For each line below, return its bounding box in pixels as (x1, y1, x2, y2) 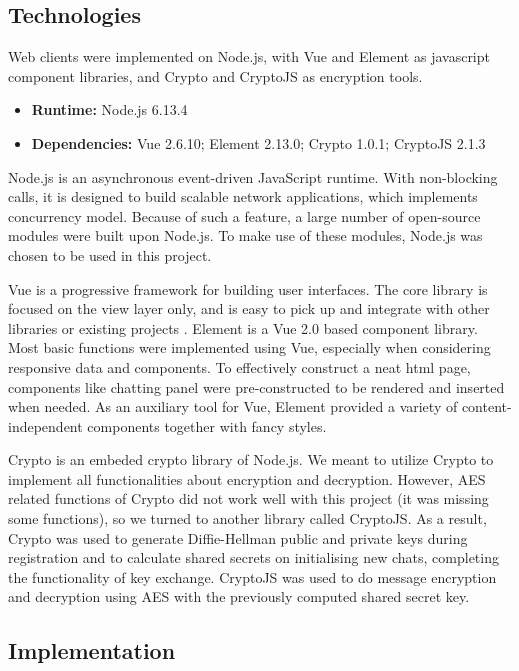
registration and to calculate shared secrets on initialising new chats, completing (8, 547, 499, 568)
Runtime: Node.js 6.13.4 (31, 99, 188, 120)
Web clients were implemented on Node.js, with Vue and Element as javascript (8, 46, 490, 67)
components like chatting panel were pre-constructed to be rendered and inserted (8, 376, 505, 397)
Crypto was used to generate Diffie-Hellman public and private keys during (8, 527, 468, 548)
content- (461, 396, 512, 417)
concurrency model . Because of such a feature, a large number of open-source (8, 205, 481, 226)
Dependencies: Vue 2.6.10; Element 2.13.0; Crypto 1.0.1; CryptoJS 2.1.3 (31, 132, 486, 153)
